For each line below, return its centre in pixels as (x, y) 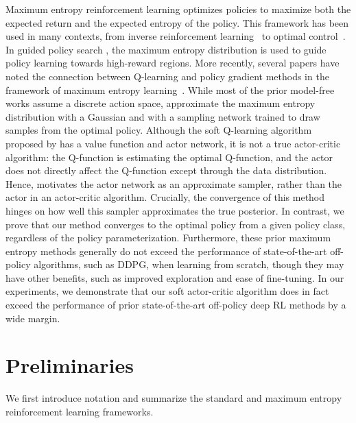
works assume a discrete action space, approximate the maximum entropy (161, 103)
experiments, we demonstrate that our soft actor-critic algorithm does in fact (167, 291)
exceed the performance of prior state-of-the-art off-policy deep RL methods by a (176, 305)
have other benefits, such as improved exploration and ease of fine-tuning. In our (175, 277)
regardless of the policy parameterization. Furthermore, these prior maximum (168, 238)
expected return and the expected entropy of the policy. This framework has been (177, 22)
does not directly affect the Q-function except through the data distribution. (166, 170)
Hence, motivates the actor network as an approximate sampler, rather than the (174, 183)
